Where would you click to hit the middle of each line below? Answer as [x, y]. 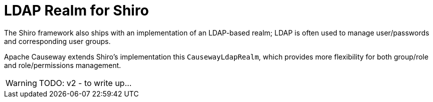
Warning [21, 83]
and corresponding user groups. [57, 41]
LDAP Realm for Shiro [77, 10]
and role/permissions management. [63, 65]
